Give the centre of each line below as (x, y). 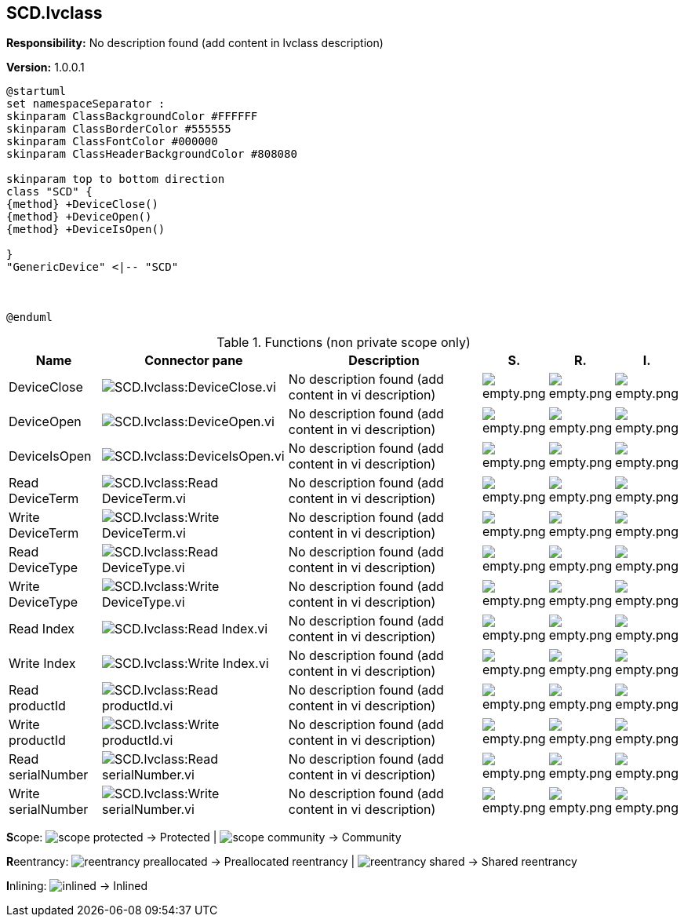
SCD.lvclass (55, 13)
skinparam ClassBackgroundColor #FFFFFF (132, 117)
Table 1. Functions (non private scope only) (344, 343)
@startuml (36, 91)
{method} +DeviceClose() (82, 204)
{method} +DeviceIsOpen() (86, 230)
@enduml (30, 317)
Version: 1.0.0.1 (45, 67)
